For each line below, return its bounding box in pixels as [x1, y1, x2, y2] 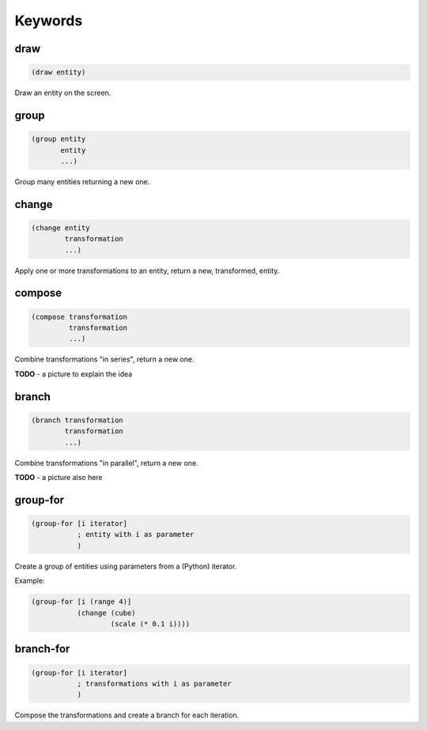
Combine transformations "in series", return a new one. [14, 354, 195, 364]
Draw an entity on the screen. [14, 88, 111, 98]
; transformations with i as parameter [77, 679, 232, 688]
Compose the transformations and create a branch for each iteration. [14, 710, 240, 720]
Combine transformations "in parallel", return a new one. [14, 458, 198, 467]
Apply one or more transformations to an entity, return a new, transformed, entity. [14, 266, 280, 275]
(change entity [31, 223, 90, 233]
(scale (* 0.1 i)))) [110, 619, 190, 628]
